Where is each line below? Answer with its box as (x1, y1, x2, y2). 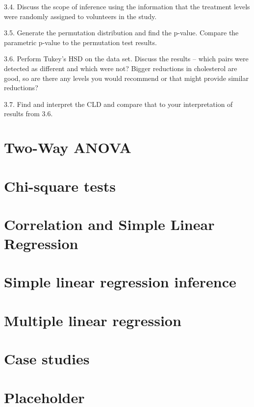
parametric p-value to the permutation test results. (4, 37, 157, 47)
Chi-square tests (4, 176, 116, 196)
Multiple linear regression (4, 310, 181, 330)
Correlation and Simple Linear (4, 214, 215, 234)
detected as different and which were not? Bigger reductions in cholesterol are (4, 63, 237, 73)
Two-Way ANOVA (4, 137, 131, 157)
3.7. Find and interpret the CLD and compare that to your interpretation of (4, 99, 233, 109)
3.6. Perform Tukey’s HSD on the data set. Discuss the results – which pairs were (4, 53, 249, 64)
